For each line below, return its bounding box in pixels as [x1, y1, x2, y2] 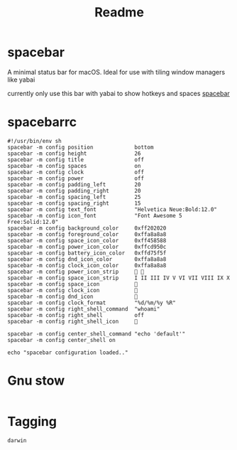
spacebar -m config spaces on [7, 162, 141, 169]
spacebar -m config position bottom [7, 144, 154, 151]
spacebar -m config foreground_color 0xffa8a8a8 [7, 230, 167, 238]
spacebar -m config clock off [7, 168, 144, 176]
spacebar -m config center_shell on [7, 336, 116, 343]
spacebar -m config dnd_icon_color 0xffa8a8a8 [7, 255, 167, 263]
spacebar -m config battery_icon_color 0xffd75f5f [7, 250, 167, 257]
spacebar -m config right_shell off [7, 311, 144, 318]
